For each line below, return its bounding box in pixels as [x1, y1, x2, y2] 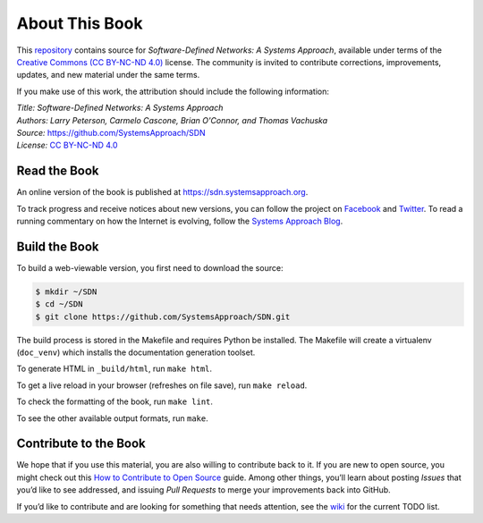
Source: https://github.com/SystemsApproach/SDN [16, 127, 206, 138]
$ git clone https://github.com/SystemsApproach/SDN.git [35, 311, 291, 322]
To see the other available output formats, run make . [16, 412, 209, 424]
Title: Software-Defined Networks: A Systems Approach [16, 103, 224, 114]
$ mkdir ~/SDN [35, 286, 97, 297]
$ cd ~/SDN [35, 299, 83, 309]
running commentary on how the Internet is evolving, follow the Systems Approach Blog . [16, 215, 343, 226]
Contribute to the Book [16, 436, 147, 451]
